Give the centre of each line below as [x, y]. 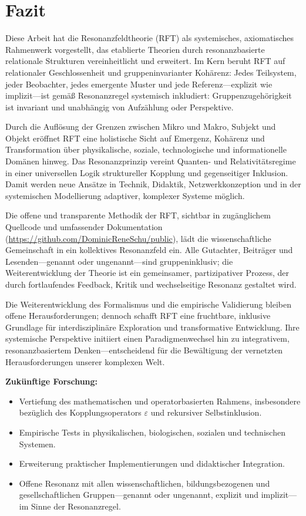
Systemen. [37, 444]
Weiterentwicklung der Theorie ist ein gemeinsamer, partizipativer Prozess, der [147, 273]
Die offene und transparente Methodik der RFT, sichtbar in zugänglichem [138, 215]
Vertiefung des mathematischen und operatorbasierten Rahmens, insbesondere [160, 401]
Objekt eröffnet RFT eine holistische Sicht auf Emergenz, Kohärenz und [135, 138]
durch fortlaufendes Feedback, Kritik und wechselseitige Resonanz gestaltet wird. [151, 284]
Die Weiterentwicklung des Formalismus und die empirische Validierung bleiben [148, 304]
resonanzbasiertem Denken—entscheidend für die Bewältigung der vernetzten [144, 350]
